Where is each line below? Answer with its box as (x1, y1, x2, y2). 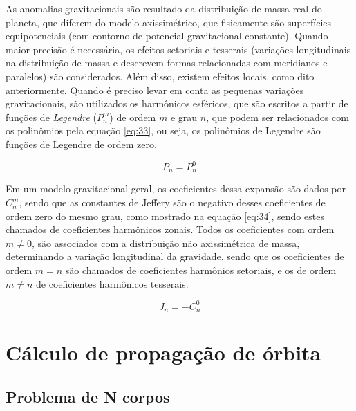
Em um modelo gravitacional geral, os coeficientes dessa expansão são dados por (6, 181, 346, 196)
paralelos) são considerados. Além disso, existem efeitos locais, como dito (6, 68, 315, 83)
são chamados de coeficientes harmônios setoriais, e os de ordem (65, 263, 337, 277)
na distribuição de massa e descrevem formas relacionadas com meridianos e (6, 55, 328, 70)
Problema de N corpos (6, 385, 170, 407)
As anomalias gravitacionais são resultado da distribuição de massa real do (6, 1, 322, 15)
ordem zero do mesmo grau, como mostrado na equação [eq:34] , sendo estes (6, 208, 324, 223)
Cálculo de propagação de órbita (6, 338, 321, 367)
